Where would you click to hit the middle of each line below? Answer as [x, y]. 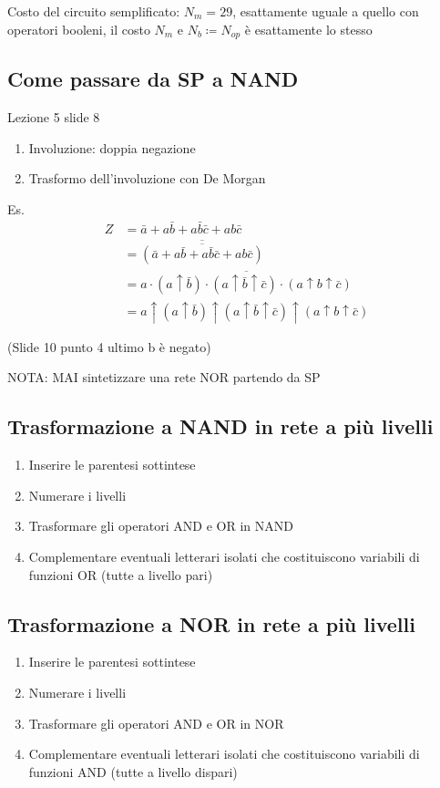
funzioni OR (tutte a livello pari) [121, 574]
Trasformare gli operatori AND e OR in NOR [156, 723]
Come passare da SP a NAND [153, 79]
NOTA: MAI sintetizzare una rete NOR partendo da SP [164, 377]
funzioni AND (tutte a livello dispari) [133, 771]
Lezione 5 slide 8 [54, 117]
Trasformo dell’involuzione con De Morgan [147, 178]
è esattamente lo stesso [308, 29]
